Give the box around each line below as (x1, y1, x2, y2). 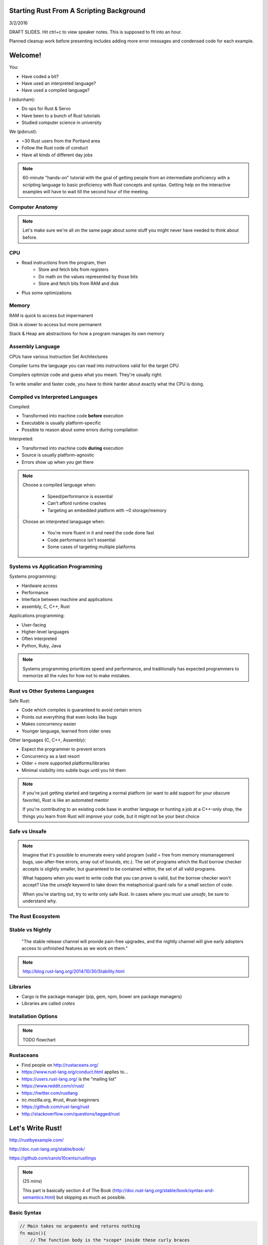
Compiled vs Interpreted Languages (9, 393, 98, 400)
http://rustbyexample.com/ (9, 1137, 64, 1143)
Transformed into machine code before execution (21, 413, 124, 419)
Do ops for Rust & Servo (21, 106, 71, 112)
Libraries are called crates (21, 1000, 75, 1006)
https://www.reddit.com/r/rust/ (21, 1083, 84, 1089)
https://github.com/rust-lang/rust (21, 1104, 89, 1110)
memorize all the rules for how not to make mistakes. (22, 672, 131, 678)
